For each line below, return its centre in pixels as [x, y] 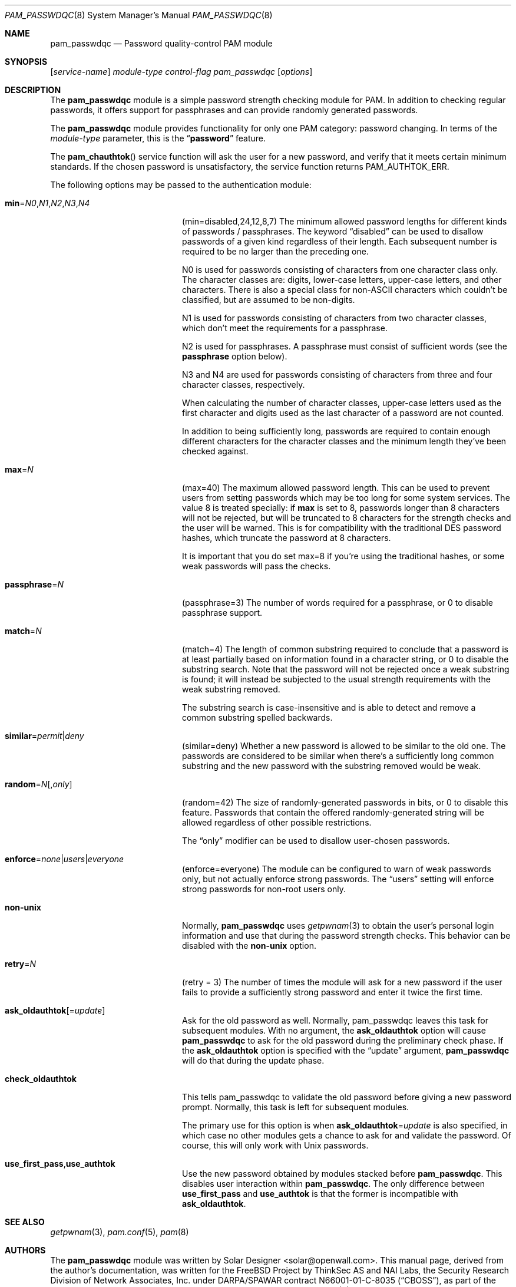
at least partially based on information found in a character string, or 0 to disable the [345, 659]
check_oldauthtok [41, 1079]
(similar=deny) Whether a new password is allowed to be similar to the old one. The [344, 746]
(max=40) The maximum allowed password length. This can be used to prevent [336, 488]
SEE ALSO [25, 1222]
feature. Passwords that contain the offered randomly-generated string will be [333, 812]
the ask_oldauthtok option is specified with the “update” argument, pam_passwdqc [346, 1050]
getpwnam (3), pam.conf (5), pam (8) [120, 1232]
